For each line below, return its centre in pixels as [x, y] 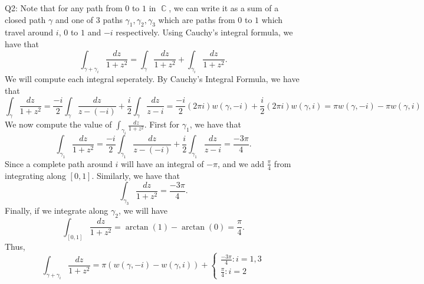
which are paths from [197, 19]
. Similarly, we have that [136, 175]
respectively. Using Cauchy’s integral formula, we [204, 32]
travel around [29, 32]
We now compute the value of [58, 124]
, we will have [143, 210]
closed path [25, 19]
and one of [74, 19]
